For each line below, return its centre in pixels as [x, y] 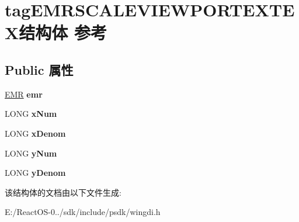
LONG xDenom [35, 133]
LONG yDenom [35, 173]
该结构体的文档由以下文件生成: [63, 192]
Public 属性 [39, 69]
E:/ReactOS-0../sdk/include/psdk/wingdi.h [83, 212]
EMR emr [24, 94]
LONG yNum [31, 153]
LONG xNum [31, 114]
